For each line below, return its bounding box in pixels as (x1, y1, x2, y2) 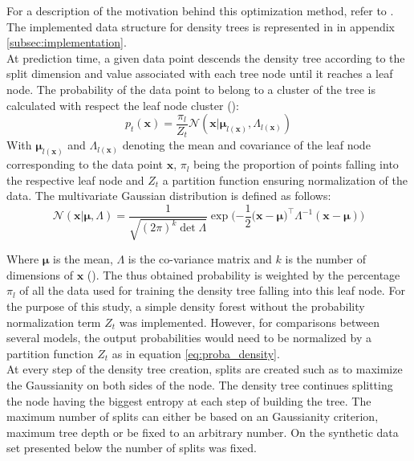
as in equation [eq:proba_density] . (112, 345, 280, 361)
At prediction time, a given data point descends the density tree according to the (6, 49, 405, 66)
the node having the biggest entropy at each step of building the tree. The (6, 392, 371, 409)
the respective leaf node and (6, 171, 144, 188)
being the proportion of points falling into (193, 156, 399, 173)
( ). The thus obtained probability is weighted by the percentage (87, 266, 400, 283)
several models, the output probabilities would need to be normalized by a (6, 329, 371, 346)
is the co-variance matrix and (128, 251, 272, 267)
